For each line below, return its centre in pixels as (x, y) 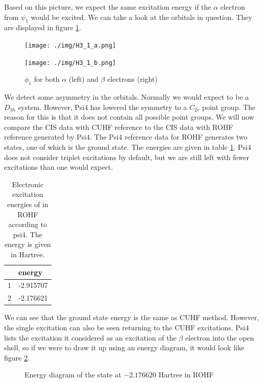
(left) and (83, 79)
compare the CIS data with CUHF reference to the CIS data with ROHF (119, 127)
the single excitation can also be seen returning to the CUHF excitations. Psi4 (127, 327)
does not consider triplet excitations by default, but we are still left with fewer (127, 157)
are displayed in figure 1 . (43, 27)
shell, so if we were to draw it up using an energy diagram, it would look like (124, 347)
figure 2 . (17, 357)
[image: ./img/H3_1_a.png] (70, 45)
